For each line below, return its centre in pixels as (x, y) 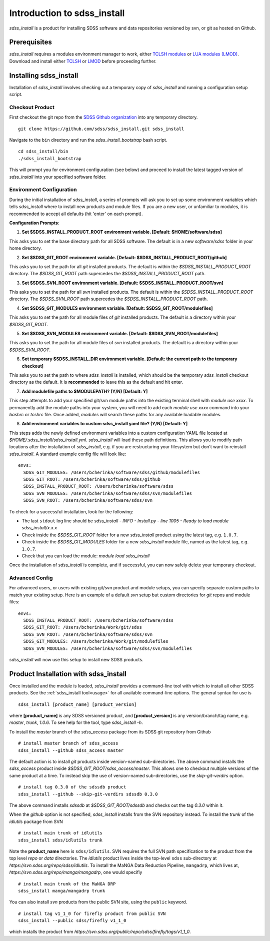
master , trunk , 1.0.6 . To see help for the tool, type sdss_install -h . (76, 722)
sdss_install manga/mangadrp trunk (62, 891)
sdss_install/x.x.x (39, 528)
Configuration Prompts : (34, 223)
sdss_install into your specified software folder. (58, 177)
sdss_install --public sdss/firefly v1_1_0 (72, 921)
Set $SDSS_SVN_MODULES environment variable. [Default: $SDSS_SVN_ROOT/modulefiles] (120, 334)
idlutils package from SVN (36, 821)
